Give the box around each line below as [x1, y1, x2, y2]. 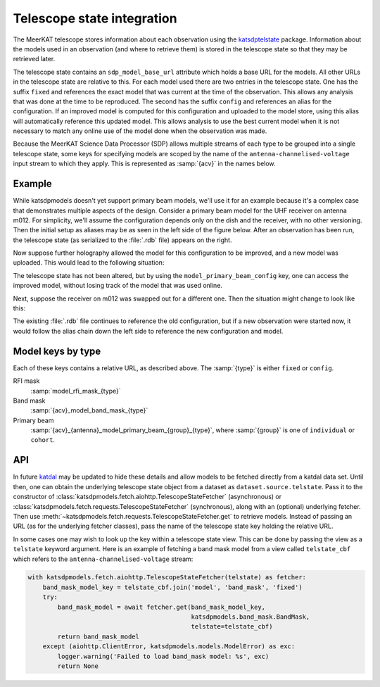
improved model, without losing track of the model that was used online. [13, 282, 223, 290]
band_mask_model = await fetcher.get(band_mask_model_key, [57, 603, 266, 611]
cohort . [30, 436, 56, 444]
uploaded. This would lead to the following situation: [13, 258, 165, 267]
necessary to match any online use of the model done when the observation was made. [13, 127, 267, 135]
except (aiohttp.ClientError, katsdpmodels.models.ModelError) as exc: [42, 643, 296, 650]
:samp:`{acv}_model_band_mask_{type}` [30, 406, 148, 415]
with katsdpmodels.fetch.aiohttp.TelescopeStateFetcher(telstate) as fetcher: [27, 574, 306, 581]
